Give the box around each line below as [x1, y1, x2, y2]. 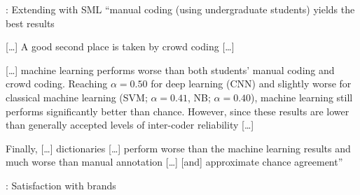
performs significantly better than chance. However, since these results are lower [6, 103, 349, 118]
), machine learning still [251, 89, 353, 104]
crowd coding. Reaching [6, 76, 108, 91]
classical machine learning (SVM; [6, 89, 148, 104]
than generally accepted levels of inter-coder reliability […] [6, 117, 254, 132]
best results [6, 15, 55, 30]
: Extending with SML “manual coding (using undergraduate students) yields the [6, 2, 355, 16]
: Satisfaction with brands [6, 178, 116, 192]
